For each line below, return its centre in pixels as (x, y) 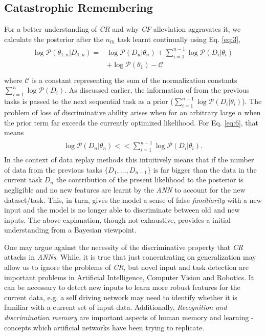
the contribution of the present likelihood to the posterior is (150, 180)
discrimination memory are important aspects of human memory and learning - (129, 317)
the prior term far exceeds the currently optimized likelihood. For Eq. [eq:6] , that (131, 122)
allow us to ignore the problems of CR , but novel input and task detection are (126, 267)
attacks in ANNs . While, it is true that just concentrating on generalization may (130, 257)
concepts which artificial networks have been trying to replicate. (104, 327)
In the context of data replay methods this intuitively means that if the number (129, 160)
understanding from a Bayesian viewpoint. (70, 230)
